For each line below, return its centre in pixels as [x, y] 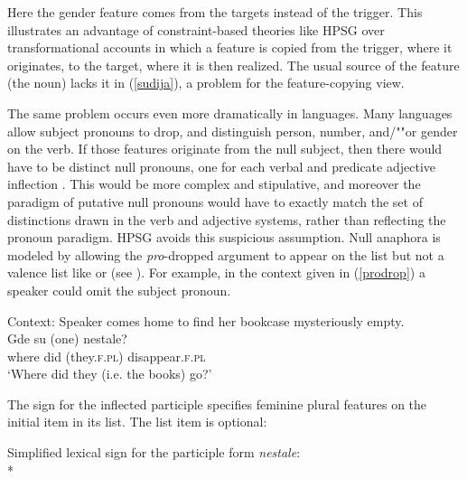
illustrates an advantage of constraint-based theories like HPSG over [196, 29]
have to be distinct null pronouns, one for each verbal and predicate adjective [221, 166]
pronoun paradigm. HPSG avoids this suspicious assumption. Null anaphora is [224, 237]
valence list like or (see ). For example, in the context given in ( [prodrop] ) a [216, 272]
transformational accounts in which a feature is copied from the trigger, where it [230, 47]
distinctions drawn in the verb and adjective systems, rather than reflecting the [227, 219]
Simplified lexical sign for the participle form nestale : [154, 452]
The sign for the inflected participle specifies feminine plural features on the [217, 404]
